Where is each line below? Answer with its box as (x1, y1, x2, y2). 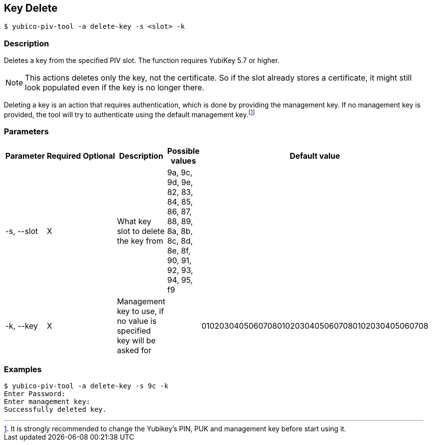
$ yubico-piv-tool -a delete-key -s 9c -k (4, 382, 169, 390)
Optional (82, 150, 115, 161)
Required (46, 150, 81, 161)
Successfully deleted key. (4, 405, 107, 414)
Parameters (4, 127, 49, 137)
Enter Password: (4, 390, 66, 398)
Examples (4, 364, 42, 374)
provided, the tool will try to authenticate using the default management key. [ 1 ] (4, 109, 255, 119)
